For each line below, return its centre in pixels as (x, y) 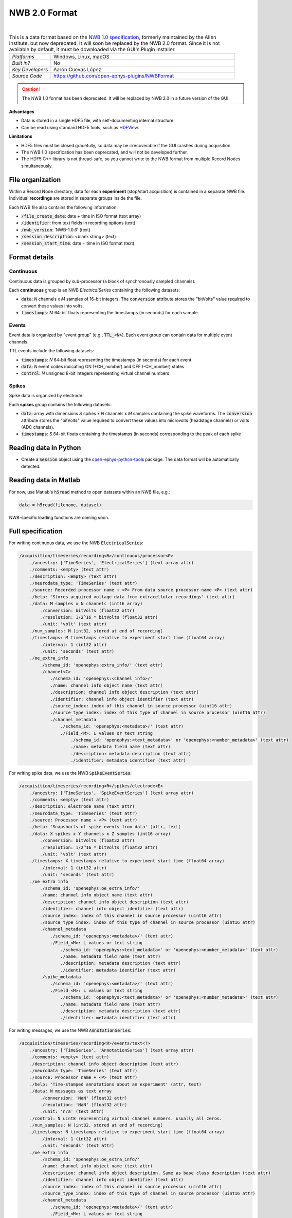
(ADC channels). (38, 427)
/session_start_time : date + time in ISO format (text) (78, 243)
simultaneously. (37, 166)
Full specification (36, 531)
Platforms (23, 57)
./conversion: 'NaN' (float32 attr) (83, 1098)
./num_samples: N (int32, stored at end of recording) (96, 1125)
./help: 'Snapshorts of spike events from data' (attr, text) (105, 827)
